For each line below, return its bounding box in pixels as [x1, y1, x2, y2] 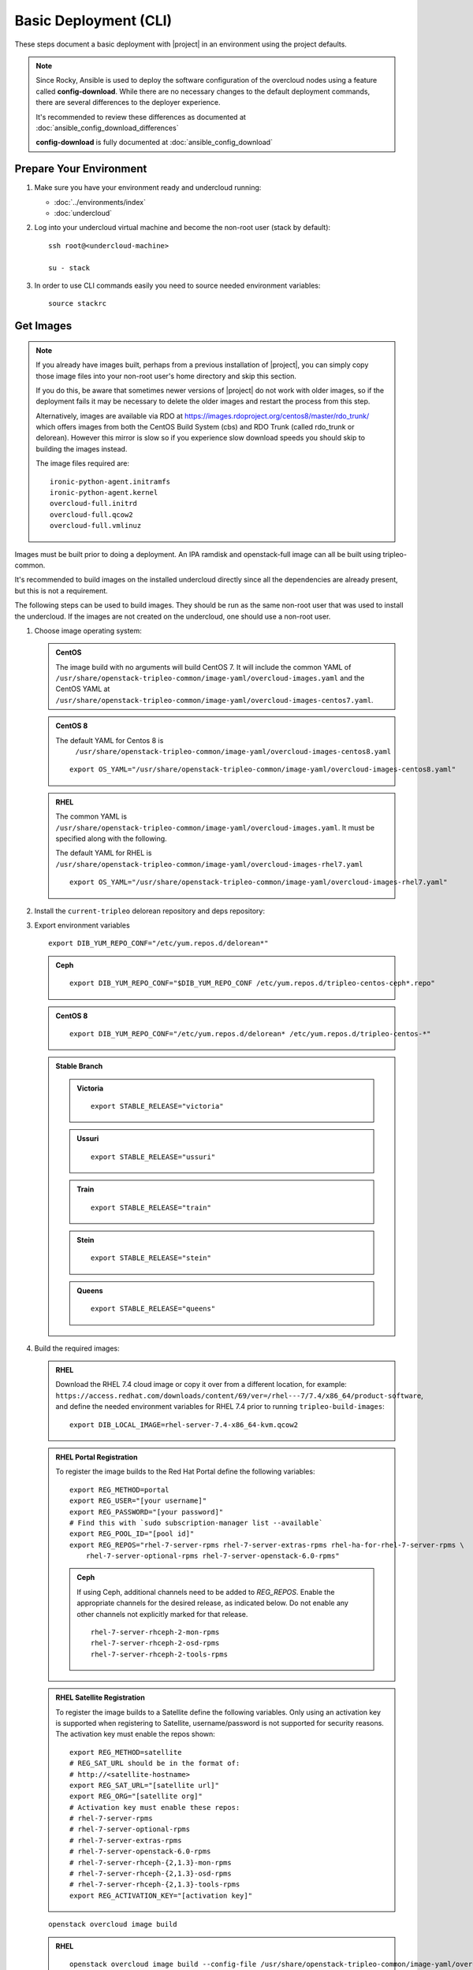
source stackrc [48, 299, 107, 308]
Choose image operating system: [34, 626, 142, 635]
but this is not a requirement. [14, 585, 108, 595]
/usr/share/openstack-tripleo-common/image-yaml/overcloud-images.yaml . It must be [55, 823, 374, 832]
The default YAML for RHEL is [55, 848, 152, 858]
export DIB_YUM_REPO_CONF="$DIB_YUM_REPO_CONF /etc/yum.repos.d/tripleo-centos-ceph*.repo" [69, 979, 435, 988]
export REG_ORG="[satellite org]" [69, 1792, 203, 1801]
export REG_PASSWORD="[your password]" [69, 1507, 224, 1516]
